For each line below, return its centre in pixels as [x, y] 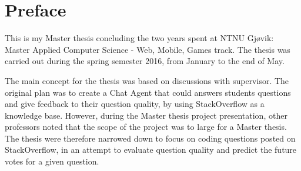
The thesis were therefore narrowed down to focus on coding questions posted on [150, 138]
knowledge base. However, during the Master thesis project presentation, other [146, 115]
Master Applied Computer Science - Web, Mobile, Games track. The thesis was [148, 49]
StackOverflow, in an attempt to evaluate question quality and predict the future [151, 150]
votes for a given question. [52, 161]
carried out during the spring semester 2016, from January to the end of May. [145, 61]
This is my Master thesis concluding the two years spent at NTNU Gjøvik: [139, 38]
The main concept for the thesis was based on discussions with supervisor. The [147, 80]
